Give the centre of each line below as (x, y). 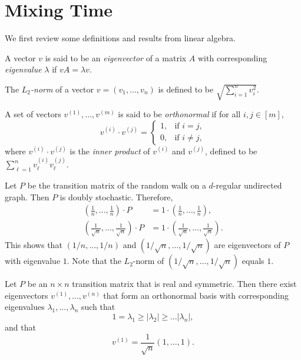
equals (253, 261)
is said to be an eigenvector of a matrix (116, 57)
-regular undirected (247, 185)
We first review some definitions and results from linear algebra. (120, 38)
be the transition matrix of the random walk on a (117, 185)
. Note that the (94, 261)
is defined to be (186, 89)
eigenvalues (25, 307)
